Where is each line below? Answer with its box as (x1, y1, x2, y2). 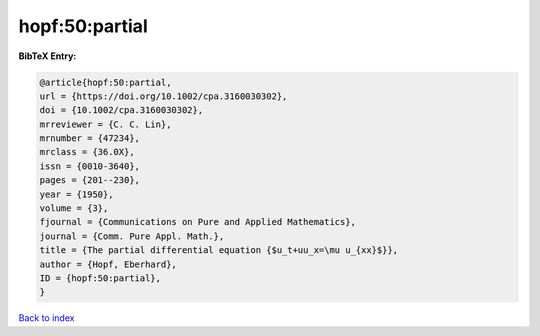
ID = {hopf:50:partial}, (39, 273, 162, 284)
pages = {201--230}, (39, 175, 140, 186)
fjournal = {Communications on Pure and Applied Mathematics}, (39, 216, 357, 228)
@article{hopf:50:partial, (39, 76, 172, 88)
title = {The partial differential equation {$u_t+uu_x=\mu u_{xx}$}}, (39, 245, 399, 256)
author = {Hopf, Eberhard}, (39, 258, 177, 270)
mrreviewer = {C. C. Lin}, (39, 118, 172, 130)
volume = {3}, (39, 203, 109, 214)
